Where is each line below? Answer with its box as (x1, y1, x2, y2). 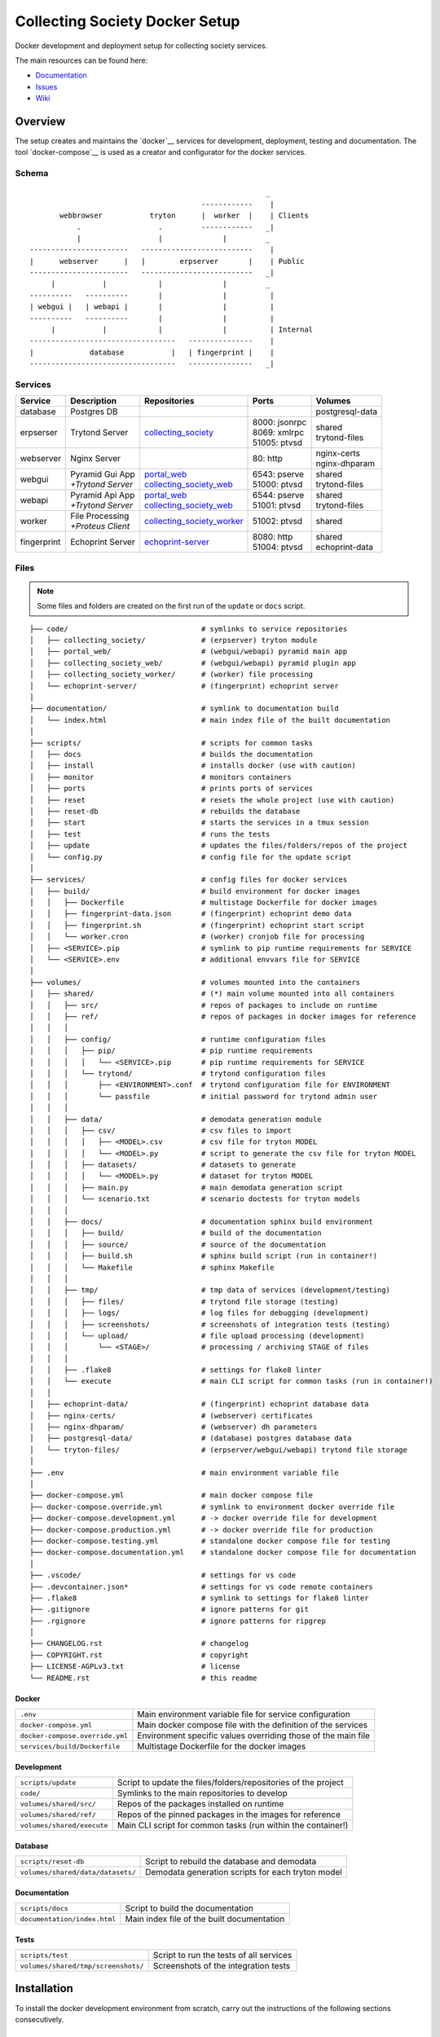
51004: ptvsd (253, 542, 303, 553)
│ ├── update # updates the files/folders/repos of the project (29, 841, 407, 851)
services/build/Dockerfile (20, 1742, 121, 1751)
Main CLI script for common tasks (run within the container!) (117, 1819, 349, 1831)
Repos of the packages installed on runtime (117, 1798, 284, 1810)
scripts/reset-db (20, 1857, 85, 1866)
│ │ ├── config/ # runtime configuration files (29, 1035, 326, 1044)
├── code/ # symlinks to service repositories (29, 624, 348, 633)
